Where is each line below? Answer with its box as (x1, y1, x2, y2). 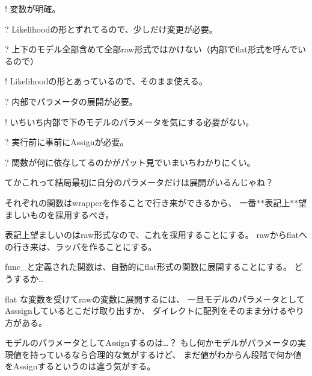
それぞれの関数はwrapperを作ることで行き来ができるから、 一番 (5, 196, 257, 208)
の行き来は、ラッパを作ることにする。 (5, 240, 157, 252)
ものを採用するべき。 (29, 208, 114, 221)
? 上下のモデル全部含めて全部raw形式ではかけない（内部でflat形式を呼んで (5, 43, 298, 55)
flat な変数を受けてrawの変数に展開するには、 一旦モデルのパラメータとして (5, 292, 305, 305)
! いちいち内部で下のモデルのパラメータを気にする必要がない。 (5, 115, 254, 128)
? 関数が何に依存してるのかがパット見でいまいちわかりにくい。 (5, 155, 255, 168)
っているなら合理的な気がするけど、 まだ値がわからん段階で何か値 (38, 348, 302, 360)
